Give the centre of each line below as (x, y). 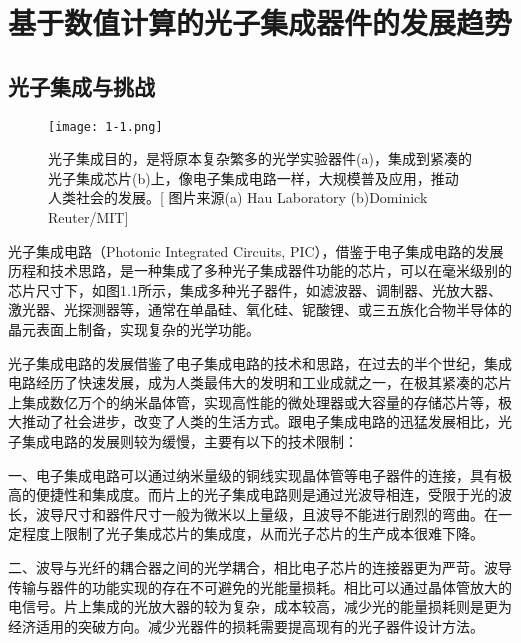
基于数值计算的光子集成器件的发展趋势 (260, 22)
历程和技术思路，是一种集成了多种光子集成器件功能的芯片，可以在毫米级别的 (260, 270)
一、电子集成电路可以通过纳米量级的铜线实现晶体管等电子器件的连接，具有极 (260, 474)
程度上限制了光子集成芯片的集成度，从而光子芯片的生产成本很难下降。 (252, 533)
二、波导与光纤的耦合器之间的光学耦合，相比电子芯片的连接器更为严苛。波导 (260, 566)
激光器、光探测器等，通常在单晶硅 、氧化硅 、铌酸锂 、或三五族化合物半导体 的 (260, 309)
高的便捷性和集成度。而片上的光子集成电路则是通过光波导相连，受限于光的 (253, 494)
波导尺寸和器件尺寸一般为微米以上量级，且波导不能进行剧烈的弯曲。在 (266, 513)
